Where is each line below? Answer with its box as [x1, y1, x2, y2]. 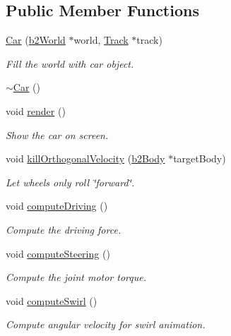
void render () [6, 103, 66, 118]
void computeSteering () [6, 246, 110, 260]
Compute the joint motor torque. [6, 270, 146, 284]
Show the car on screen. [6, 127, 109, 142]
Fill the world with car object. [6, 56, 134, 71]
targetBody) [173, 151, 226, 166]
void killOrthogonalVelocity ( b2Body [6, 151, 165, 166]
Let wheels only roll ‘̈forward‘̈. [6, 174, 135, 189]
